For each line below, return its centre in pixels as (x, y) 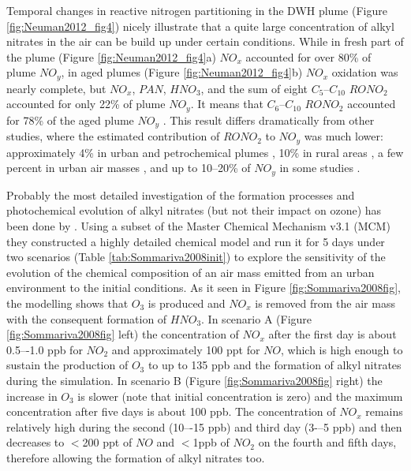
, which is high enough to (342, 349)
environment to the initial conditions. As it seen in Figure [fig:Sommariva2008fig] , (204, 288)
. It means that (227, 104)
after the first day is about (333, 334)
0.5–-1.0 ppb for (45, 349)
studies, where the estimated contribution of (113, 136)
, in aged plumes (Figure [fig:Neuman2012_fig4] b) (182, 72)
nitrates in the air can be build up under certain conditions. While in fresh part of (205, 41)
